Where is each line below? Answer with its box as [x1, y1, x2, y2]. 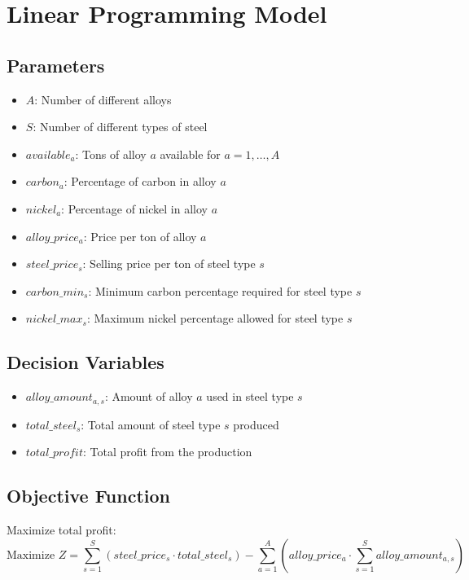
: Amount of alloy [104, 388, 193, 405]
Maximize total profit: [7, 521, 116, 538]
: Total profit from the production [82, 443, 252, 460]
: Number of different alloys [34, 90, 172, 108]
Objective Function [7, 483, 171, 508]
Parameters [7, 52, 105, 77]
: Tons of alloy [75, 145, 147, 162]
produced [233, 415, 279, 433]
